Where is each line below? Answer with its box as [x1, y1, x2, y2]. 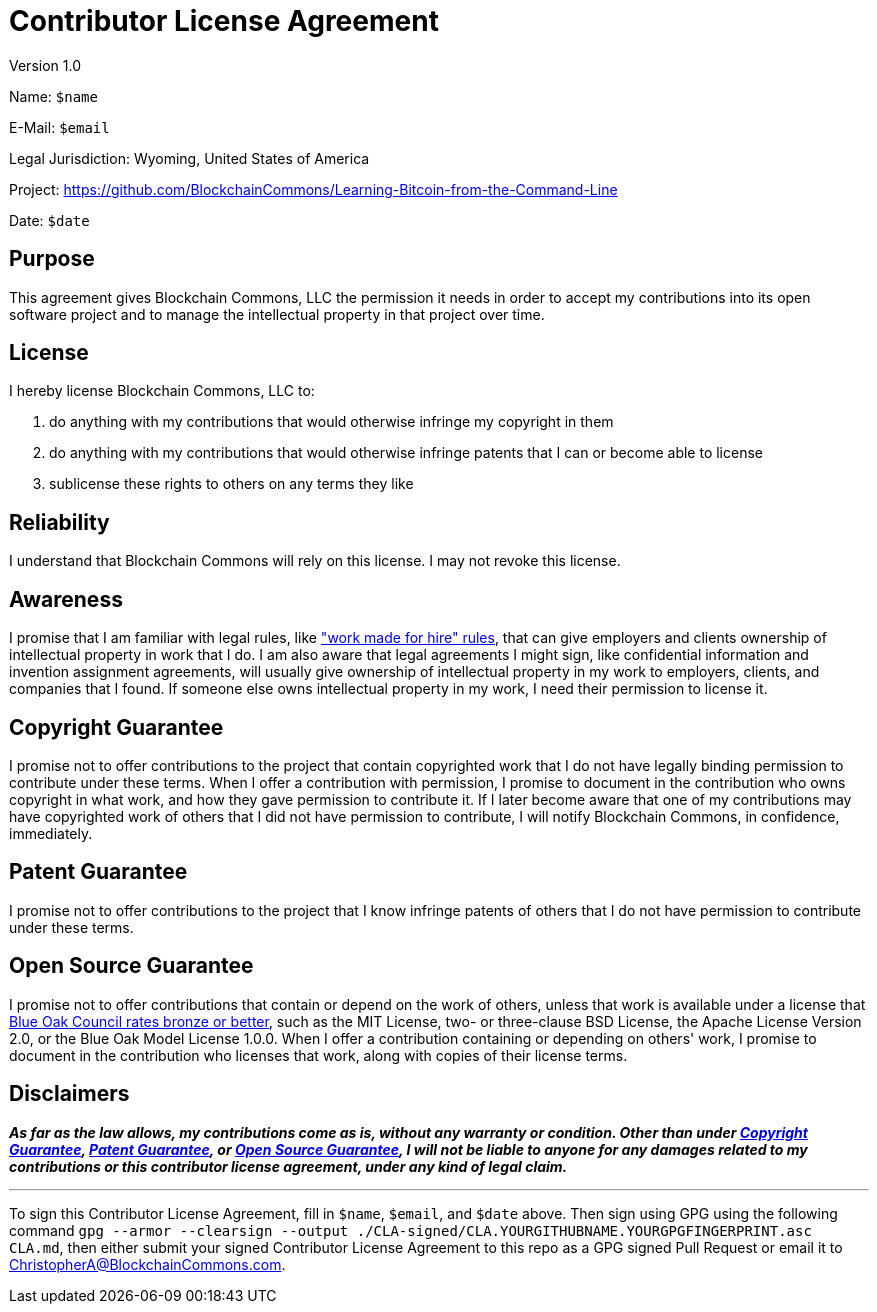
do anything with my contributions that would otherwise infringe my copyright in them [49, 413, 614, 431]
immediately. [9, 824, 93, 842]
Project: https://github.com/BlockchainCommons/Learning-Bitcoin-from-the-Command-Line [9, 180, 618, 198]
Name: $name [9, 87, 98, 105]
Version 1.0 [9, 56, 81, 74]
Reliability [9, 509, 110, 535]
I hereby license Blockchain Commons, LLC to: [9, 382, 315, 400]
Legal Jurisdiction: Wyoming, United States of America [9, 149, 370, 167]
